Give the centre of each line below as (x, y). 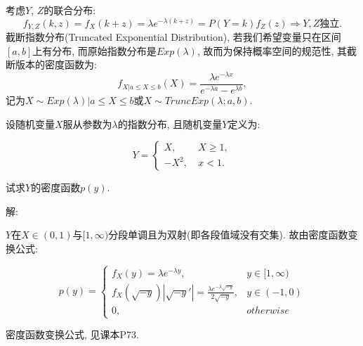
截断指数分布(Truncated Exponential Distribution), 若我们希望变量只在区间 (173, 37)
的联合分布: (70, 10)
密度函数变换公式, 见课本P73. (72, 334)
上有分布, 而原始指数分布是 (94, 50)
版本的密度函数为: (56, 64)
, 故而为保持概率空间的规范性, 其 (272, 50)
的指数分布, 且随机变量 (170, 123)
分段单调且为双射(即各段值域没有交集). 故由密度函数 (228, 235)
